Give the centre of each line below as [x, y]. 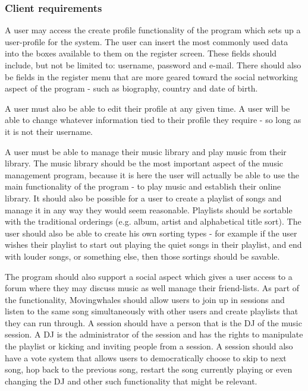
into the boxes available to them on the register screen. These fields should [141, 53]
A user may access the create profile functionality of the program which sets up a [153, 30]
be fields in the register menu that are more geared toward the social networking [151, 76]
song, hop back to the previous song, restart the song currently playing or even [149, 369]
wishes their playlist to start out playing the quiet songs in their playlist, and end [153, 245]
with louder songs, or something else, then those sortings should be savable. [142, 256]
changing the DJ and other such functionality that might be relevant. [131, 381]
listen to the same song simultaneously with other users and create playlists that [152, 311]
